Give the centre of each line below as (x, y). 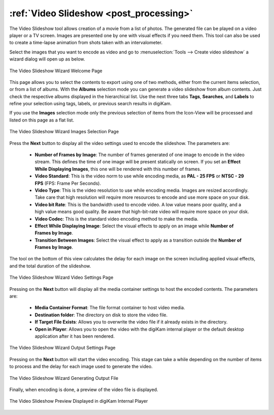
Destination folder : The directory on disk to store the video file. (101, 315)
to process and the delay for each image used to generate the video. (81, 367)
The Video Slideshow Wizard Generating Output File (64, 378)
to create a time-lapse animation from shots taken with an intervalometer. (86, 43)
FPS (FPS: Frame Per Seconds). (68, 183)
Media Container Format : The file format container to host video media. (110, 308)
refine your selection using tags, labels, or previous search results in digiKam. (91, 104)
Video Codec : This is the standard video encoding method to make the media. (117, 219)
